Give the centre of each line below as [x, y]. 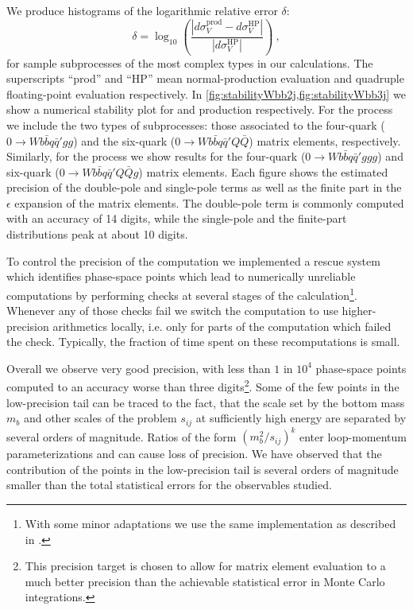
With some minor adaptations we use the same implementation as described [210, 524]
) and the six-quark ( [124, 140]
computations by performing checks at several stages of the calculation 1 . [182, 293]
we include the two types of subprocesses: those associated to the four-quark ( [196, 124]
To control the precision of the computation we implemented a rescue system [193, 260]
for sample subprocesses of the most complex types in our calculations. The [190, 62]
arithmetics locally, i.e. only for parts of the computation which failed [222, 326]
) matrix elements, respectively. [325, 140]
